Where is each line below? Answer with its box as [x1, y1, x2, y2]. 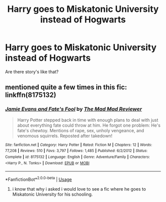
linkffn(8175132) [5, 91, 57, 100]
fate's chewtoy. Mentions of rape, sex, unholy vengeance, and [17, 127, 144, 133]
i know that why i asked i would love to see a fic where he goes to [12, 186, 146, 192]
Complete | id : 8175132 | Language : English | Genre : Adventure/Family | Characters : [5, 154, 150, 159]
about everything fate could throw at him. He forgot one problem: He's [17, 122, 161, 128]
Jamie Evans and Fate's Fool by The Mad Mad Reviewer [5, 105, 142, 112]
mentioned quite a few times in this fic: [5, 83, 127, 92]
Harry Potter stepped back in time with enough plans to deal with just [17, 117, 159, 123]
